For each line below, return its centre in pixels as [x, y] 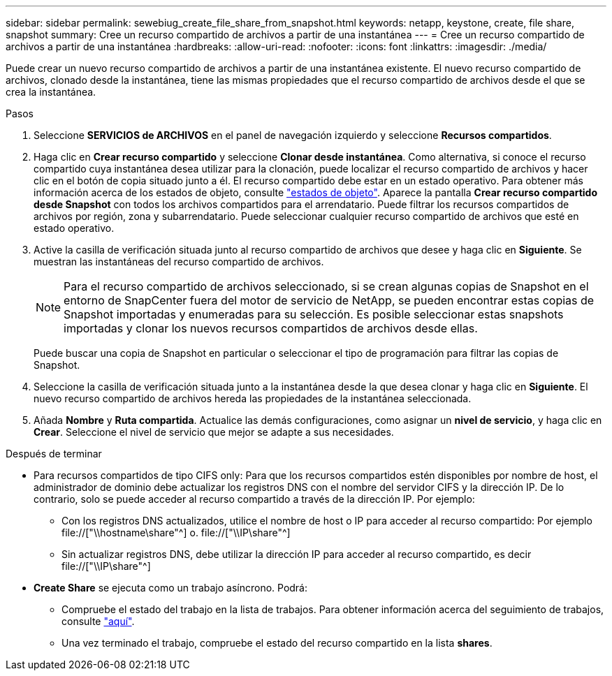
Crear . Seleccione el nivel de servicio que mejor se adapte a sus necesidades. [214, 432]
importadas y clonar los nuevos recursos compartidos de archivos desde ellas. [271, 328]
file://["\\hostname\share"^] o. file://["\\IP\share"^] [176, 532]
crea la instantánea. [51, 92]
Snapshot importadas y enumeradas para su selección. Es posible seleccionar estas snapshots [314, 314]
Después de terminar [54, 454]
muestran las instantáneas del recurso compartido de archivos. [179, 262]
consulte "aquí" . [98, 621]
